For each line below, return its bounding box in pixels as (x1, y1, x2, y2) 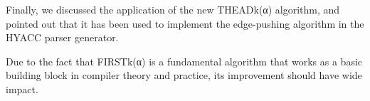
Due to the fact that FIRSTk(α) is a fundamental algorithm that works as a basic (6, 53, 363, 68)
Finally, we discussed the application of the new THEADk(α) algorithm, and (6, 2, 340, 16)
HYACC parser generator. (6, 30, 119, 45)
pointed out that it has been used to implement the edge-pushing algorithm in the (6, 16, 364, 31)
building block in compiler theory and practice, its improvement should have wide (6, 68, 362, 83)
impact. (6, 81, 38, 96)
